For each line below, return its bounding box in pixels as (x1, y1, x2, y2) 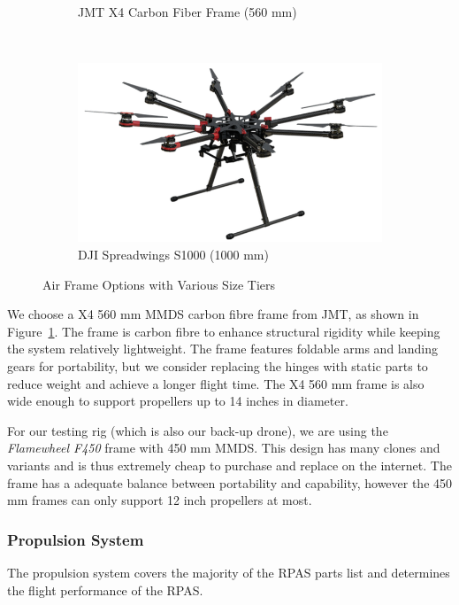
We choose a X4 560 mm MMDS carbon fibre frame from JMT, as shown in (7, 305, 419, 323)
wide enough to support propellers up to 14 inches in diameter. (7, 392, 348, 410)
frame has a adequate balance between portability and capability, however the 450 (7, 473, 453, 492)
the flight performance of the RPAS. (7, 580, 203, 599)
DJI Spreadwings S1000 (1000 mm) (78, 245, 269, 264)
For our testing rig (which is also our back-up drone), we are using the (7, 421, 388, 439)
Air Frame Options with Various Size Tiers (42, 275, 276, 293)
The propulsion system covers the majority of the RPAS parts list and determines (7, 563, 450, 581)
